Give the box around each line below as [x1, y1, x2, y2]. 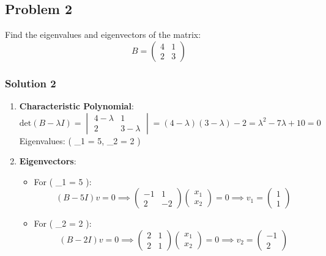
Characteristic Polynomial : [19, 100, 134, 112]
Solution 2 [5, 75, 56, 90]
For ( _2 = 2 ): [34, 217, 92, 230]
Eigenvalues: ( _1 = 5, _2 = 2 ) [19, 134, 141, 147]
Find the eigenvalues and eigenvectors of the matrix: [5, 28, 201, 41]
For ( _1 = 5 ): [34, 175, 92, 188]
